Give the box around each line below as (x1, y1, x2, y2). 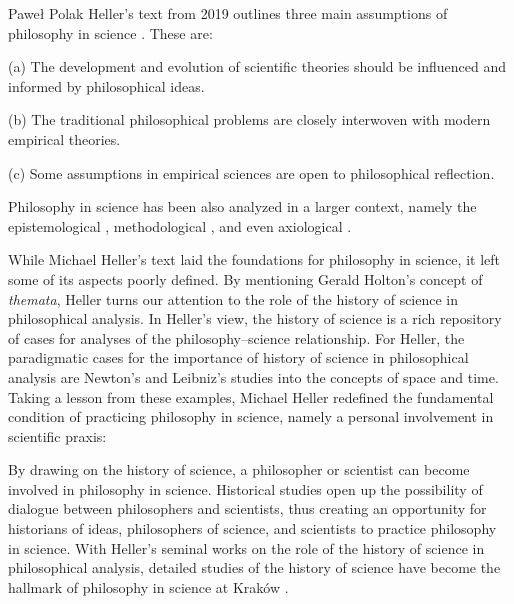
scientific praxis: (8, 425, 107, 446)
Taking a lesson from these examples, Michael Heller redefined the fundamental (8, 386, 494, 407)
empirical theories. (8, 128, 121, 149)
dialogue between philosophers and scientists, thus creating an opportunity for (8, 498, 487, 519)
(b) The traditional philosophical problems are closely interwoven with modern (8, 109, 491, 130)
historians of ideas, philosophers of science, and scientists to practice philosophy (8, 518, 497, 539)
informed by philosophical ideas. (8, 75, 205, 96)
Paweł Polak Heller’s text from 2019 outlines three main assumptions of (8, 3, 448, 23)
